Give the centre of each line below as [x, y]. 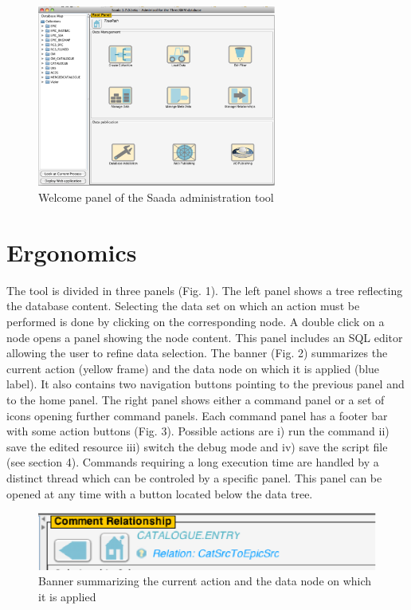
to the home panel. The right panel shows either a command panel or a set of [196, 399]
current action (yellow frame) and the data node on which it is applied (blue [193, 368]
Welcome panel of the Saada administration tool [156, 197]
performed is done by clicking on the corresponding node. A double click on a [196, 321]
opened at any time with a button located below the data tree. [160, 493]
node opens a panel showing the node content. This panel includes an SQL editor [205, 337]
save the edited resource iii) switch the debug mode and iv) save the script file [197, 446]
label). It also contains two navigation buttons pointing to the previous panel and [205, 384]
